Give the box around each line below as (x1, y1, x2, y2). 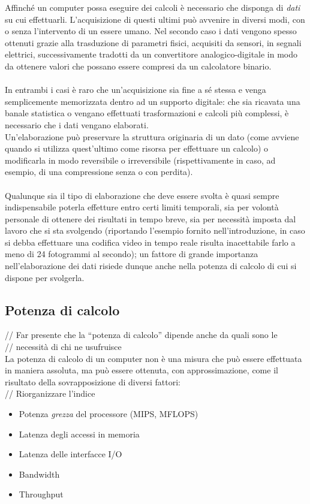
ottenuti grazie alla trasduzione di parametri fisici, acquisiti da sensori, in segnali (5, 36, 302, 49)
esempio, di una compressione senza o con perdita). (5, 165, 193, 178)
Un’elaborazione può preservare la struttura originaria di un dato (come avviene (5, 130, 299, 143)
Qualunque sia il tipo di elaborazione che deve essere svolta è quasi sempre (5, 189, 279, 201)
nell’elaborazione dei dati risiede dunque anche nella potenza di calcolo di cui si (5, 259, 297, 272)
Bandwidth (19, 467, 60, 480)
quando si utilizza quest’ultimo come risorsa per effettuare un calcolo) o (5, 142, 269, 155)
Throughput (19, 488, 64, 500)
